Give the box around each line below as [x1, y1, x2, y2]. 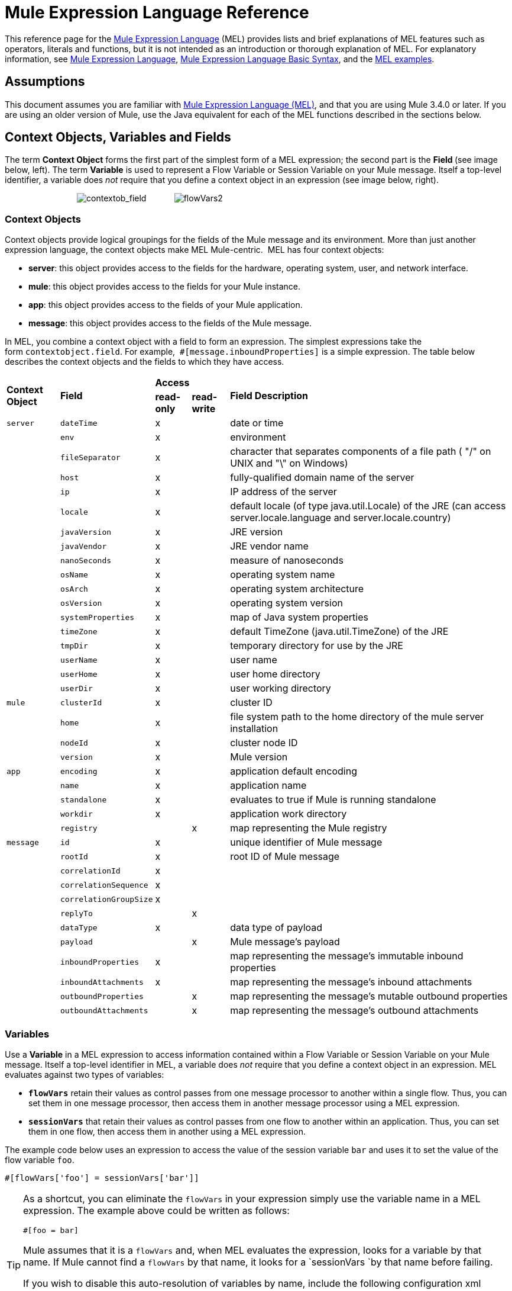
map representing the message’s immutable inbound [230, 950, 464, 962]
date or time [230, 417, 284, 429]
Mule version [230, 751, 288, 763]
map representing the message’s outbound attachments [230, 1004, 479, 1017]
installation [230, 722, 278, 735]
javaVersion [60, 527, 112, 537]
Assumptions [5, 74, 85, 89]
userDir [60, 683, 93, 693]
